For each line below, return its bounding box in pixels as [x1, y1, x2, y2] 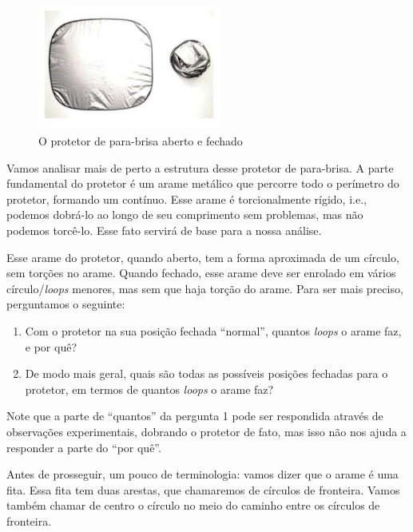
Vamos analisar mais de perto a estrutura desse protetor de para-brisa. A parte [6, 159, 394, 176]
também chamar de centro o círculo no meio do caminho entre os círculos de [6, 497, 380, 514]
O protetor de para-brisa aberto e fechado [38, 133, 243, 149]
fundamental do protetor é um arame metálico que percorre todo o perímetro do [6, 175, 399, 192]
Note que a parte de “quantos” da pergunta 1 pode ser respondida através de [6, 407, 383, 424]
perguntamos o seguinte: [6, 296, 125, 312]
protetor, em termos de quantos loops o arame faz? [25, 380, 274, 397]
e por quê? [25, 338, 77, 355]
